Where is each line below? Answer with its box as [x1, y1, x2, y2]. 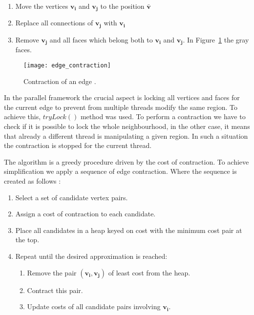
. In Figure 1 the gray [183, 34, 249, 44]
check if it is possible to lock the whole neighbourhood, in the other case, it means [4, 121, 250, 131]
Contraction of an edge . [23, 76, 96, 86]
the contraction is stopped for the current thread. [4, 140, 152, 150]
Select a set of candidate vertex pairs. [15, 192, 128, 202]
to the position [100, 1, 145, 11]
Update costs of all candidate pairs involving [27, 301, 161, 312]
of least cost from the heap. [108, 267, 190, 277]
